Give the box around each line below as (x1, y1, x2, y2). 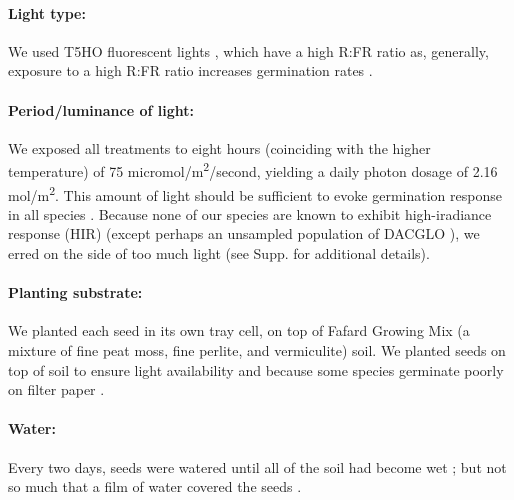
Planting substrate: (8, 282, 143, 303)
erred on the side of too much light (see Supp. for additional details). (8, 243, 430, 264)
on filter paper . (8, 379, 105, 400)
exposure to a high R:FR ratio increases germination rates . (8, 60, 373, 81)
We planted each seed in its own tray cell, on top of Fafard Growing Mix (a (8, 320, 470, 341)
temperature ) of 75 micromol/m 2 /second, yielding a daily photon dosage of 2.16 (8, 158, 498, 182)
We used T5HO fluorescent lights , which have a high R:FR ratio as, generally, (8, 40, 489, 61)
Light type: (8, 2, 86, 23)
